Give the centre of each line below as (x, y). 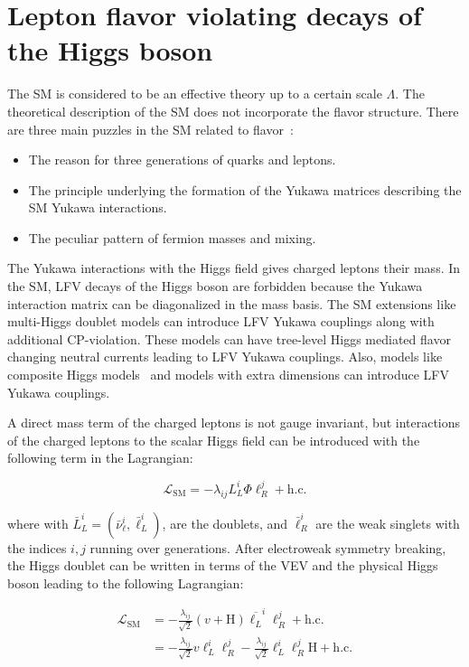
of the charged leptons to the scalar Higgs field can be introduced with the (214, 440)
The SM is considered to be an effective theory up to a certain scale (195, 94)
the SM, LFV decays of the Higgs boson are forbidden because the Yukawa (215, 286)
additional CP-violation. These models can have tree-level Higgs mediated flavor (229, 338)
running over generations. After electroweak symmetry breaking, (268, 547)
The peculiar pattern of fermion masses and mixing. (172, 237)
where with (38, 523)
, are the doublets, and (225, 523)
